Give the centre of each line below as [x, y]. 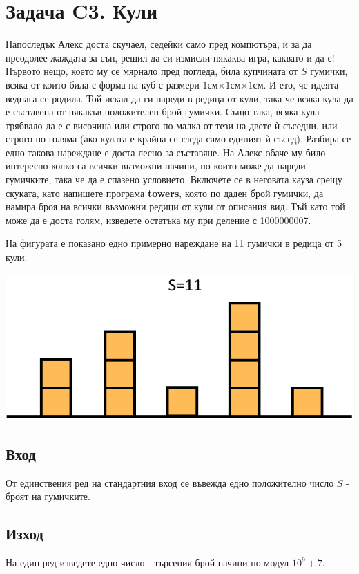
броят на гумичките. [48, 496]
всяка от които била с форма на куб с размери [103, 84]
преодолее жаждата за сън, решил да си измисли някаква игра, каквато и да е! [170, 57]
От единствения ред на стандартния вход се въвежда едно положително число [170, 482]
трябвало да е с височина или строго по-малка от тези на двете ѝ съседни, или [172, 125]
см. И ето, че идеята [296, 84]
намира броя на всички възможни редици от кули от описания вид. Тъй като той [175, 206]
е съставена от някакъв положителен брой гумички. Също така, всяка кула [163, 112]
